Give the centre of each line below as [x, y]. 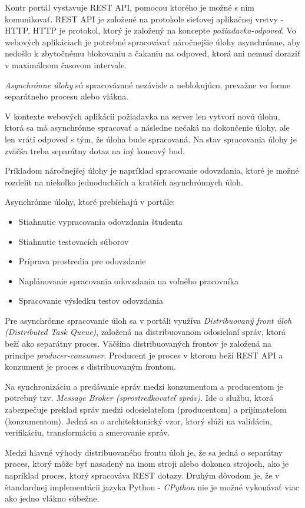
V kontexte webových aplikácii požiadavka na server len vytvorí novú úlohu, [142, 116]
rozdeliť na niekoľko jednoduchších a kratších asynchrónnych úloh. [124, 182]
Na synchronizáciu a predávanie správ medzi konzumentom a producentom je [144, 386]
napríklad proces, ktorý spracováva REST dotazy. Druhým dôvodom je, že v [142, 475]
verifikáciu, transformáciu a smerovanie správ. [87, 432]
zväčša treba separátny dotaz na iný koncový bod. [95, 150]
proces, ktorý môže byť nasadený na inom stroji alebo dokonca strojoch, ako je [147, 464]
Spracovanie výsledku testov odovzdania [91, 301]
